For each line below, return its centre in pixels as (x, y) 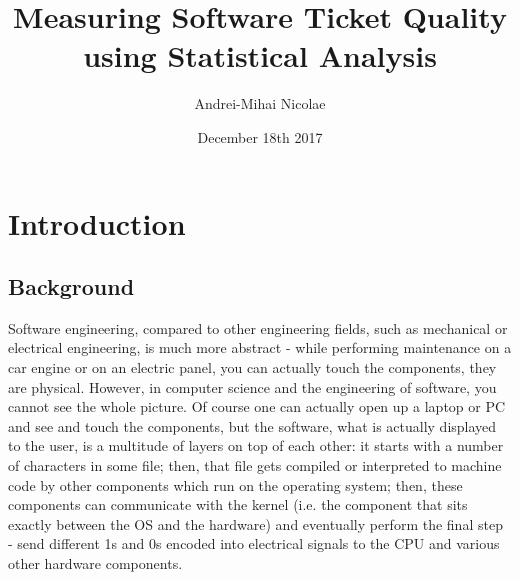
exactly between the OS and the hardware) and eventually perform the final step (255, 523)
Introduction (97, 222)
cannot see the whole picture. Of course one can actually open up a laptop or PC (257, 406)
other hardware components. (95, 563)
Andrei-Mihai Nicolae (260, 103)
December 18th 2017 (260, 136)
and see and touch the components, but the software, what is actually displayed (252, 425)
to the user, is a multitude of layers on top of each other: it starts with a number (256, 445)
